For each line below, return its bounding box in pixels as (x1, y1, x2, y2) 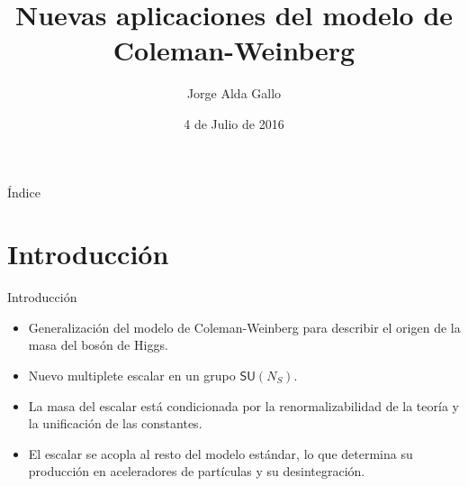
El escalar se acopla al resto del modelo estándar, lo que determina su (28, 444, 413, 463)
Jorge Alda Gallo (186, 84, 282, 103)
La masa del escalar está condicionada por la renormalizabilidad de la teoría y (28, 396, 459, 415)
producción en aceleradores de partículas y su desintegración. (28, 462, 365, 481)
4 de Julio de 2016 (184, 114, 284, 133)
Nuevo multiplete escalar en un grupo (28, 366, 236, 384)
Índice (7, 182, 40, 201)
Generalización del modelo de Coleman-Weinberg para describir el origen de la (28, 317, 461, 336)
